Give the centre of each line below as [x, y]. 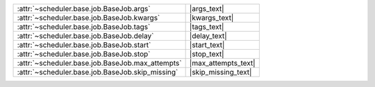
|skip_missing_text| [220, 72]
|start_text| [207, 45]
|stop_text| [207, 54]
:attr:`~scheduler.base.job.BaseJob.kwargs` [89, 18]
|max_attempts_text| [223, 63]
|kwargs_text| [211, 18]
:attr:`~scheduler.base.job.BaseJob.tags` [84, 27]
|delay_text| [208, 36]
